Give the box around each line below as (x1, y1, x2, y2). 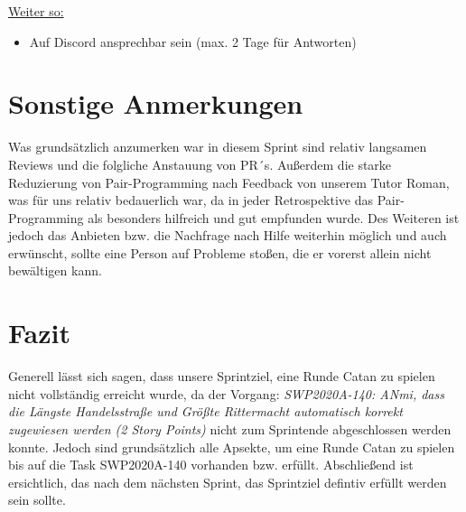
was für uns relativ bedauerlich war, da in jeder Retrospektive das (8, 191, 374, 209)
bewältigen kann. (8, 261, 102, 280)
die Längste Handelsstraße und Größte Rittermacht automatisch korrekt (8, 402, 403, 421)
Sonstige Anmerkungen (8, 85, 303, 122)
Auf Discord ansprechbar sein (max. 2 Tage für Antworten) (29, 32, 357, 51)
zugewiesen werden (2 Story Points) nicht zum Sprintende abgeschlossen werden (8, 419, 452, 438)
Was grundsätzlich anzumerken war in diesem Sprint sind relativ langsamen (8, 137, 427, 156)
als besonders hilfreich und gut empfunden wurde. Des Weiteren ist (88, 208, 460, 227)
